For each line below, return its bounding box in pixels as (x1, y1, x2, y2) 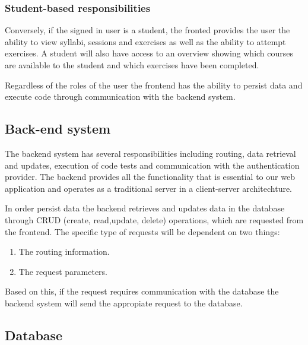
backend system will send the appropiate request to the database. (5, 296, 243, 309)
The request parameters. (18, 265, 107, 277)
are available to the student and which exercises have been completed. (5, 59, 259, 71)
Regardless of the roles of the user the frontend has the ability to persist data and (5, 78, 303, 91)
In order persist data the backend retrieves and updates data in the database (5, 202, 285, 214)
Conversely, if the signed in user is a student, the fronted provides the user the (5, 24, 290, 36)
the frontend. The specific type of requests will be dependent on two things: (5, 225, 280, 238)
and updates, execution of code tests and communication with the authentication (5, 159, 300, 171)
